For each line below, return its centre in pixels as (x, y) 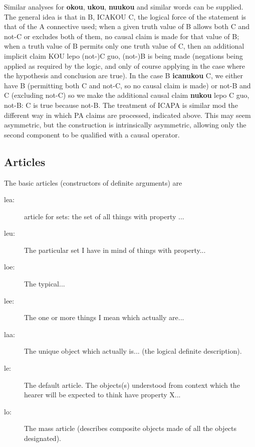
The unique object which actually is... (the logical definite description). (133, 351)
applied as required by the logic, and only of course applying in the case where (125, 65)
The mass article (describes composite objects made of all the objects (131, 428)
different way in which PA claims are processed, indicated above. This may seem (127, 115)
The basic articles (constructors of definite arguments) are (93, 182)
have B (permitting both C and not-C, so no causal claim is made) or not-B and (127, 85)
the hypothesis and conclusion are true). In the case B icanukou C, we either (124, 76)
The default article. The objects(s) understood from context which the (132, 385)
